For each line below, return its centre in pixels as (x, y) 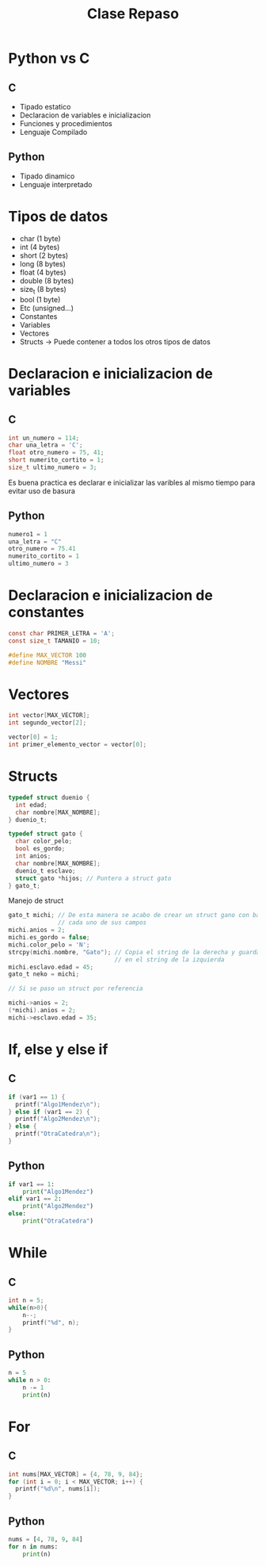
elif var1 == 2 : (35, 1199)
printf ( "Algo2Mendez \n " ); (58, 1119)
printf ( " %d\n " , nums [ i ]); (58, 1489)
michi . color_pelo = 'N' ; (49, 945)
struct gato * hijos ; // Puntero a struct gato (93, 878)
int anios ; (33, 856)
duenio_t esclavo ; (46, 871)
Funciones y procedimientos (66, 123)
